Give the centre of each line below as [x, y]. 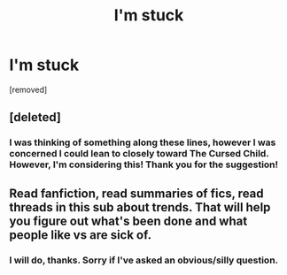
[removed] [28, 89]
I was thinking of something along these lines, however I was [143, 142]
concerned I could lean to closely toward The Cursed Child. [139, 154]
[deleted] [35, 117]
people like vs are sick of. [81, 235]
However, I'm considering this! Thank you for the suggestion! [144, 164]
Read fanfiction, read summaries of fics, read [136, 193]
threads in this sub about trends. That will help [140, 207]
